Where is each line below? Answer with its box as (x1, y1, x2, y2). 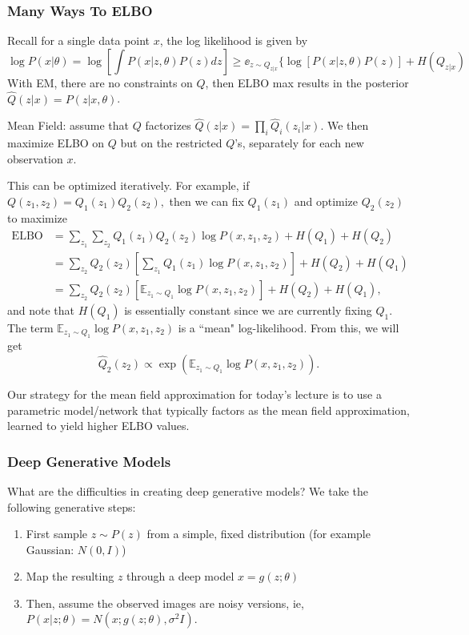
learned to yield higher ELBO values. (7, 417, 190, 434)
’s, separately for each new (234, 135, 364, 151)
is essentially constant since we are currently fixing (124, 301, 372, 318)
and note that (7, 301, 75, 318)
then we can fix (169, 193, 244, 210)
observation (7, 150, 63, 167)
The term (7, 319, 54, 336)
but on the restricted (120, 135, 222, 151)
